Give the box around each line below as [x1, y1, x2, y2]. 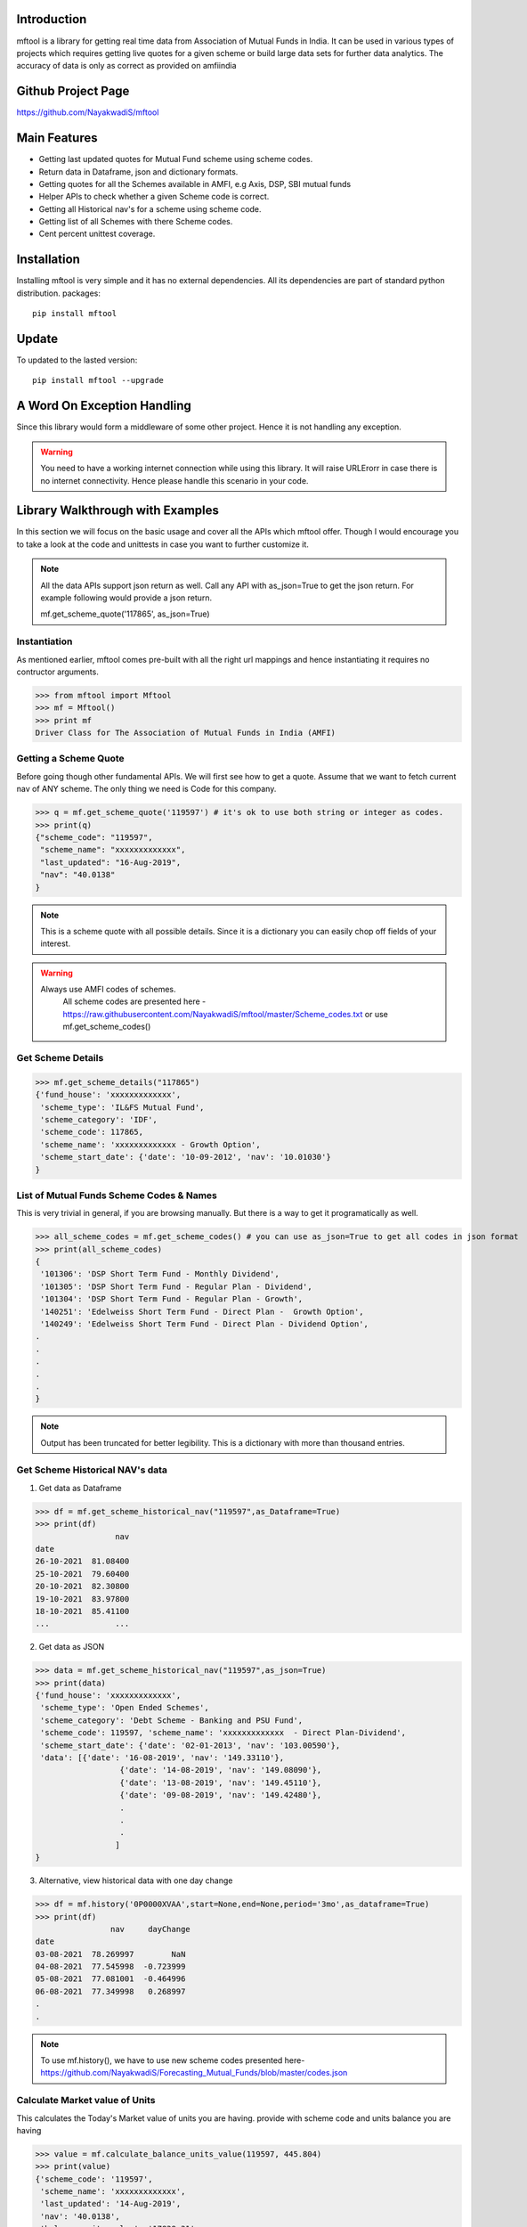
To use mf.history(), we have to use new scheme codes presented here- [40, 2055, 305, 2066]
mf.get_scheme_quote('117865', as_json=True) [40, 608, 210, 619]
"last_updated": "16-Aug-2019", [40, 857, 182, 868]
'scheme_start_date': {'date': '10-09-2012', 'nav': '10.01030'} [40, 1152, 331, 1162]
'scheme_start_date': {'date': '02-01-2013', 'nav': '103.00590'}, [40, 1740, 341, 1750]
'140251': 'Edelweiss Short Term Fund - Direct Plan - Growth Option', [40, 1306, 364, 1317]
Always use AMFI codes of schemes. [40, 984, 177, 995]
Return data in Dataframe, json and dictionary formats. [38, 166, 239, 177]
